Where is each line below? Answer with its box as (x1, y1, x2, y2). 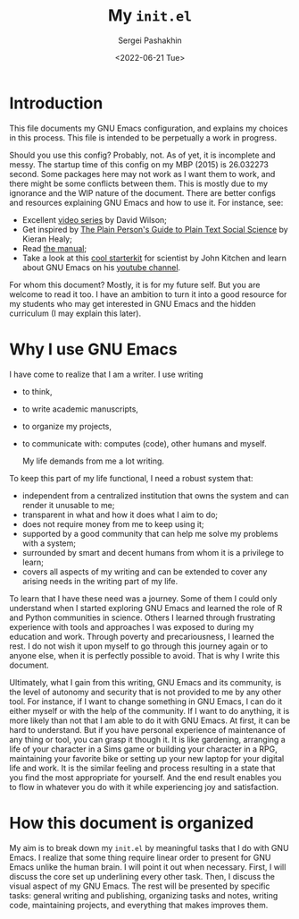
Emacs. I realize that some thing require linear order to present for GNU (9, 852, 271, 863)
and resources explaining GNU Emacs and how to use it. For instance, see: (9, 197, 284, 208)
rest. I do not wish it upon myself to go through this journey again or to (9, 641, 269, 651)
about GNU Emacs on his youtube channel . (21, 261, 181, 273)
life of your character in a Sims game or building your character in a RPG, (9, 744, 278, 754)
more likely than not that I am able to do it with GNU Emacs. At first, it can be (9, 715, 291, 726)
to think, (21, 386, 53, 396)
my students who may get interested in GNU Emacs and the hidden (9, 298, 256, 309)
